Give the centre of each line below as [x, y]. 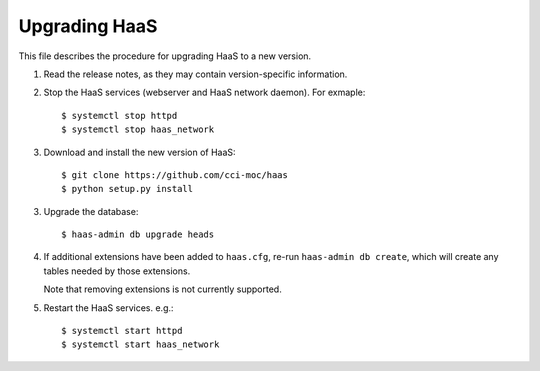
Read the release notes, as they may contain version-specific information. [195, 74]
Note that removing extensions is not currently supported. [162, 289]
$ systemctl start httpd [122, 331]
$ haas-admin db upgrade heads [138, 234]
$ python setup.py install [127, 189]
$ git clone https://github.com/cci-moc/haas [175, 174]
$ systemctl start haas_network [140, 344]
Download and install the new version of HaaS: [139, 152]
